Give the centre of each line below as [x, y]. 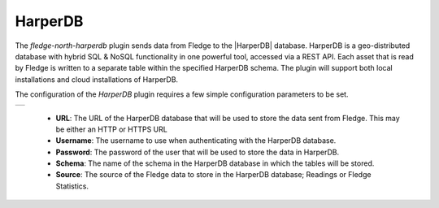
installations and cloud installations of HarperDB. [97, 79]
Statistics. [72, 186]
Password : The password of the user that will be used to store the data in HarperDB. [198, 152]
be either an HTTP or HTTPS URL [112, 129]
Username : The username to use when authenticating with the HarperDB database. [196, 141]
